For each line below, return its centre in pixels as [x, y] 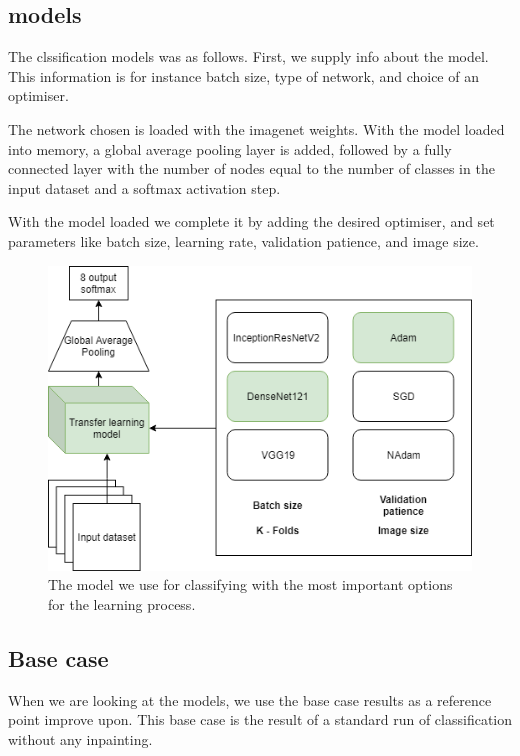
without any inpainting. [80, 738]
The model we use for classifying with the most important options [250, 584]
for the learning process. [122, 603]
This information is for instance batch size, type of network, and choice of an [243, 75]
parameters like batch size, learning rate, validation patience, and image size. [243, 240]
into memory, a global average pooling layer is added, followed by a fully [230, 148]
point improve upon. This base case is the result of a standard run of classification [260, 719]
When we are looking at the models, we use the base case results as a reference [250, 699]
